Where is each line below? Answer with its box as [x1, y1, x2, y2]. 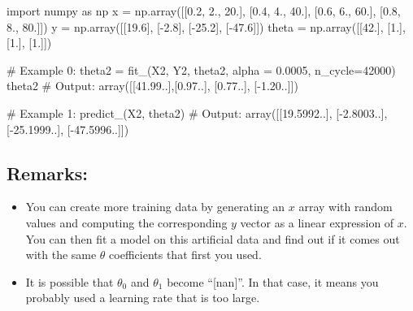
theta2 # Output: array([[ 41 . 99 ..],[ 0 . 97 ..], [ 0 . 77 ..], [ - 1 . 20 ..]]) [7, 77, 298, 94]
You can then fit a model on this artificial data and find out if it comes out [25, 230, 400, 247]
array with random [298, 198, 393, 215]
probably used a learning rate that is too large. [25, 289, 260, 306]
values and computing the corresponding [25, 214, 228, 231]
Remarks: [7, 160, 88, 185]
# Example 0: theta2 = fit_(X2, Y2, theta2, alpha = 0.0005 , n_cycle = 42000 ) [7, 61, 396, 78]
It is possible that [25, 273, 114, 290]
